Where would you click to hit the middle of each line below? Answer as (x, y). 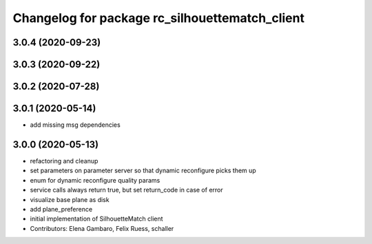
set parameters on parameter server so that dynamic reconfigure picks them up (143, 171)
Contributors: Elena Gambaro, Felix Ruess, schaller (102, 228)
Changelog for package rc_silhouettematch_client (158, 18)
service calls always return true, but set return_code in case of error (126, 190)
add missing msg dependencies (75, 125)
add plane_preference (61, 209)
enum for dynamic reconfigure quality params (95, 180)
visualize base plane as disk (70, 199)
